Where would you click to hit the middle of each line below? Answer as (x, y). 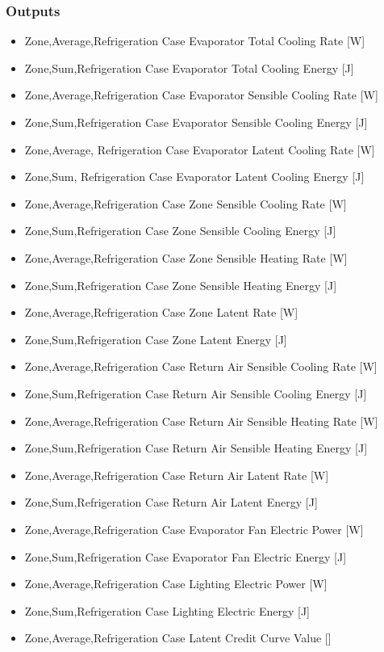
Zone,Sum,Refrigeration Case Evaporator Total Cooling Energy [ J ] (189, 67)
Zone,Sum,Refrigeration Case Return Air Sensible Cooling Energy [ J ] (196, 393)
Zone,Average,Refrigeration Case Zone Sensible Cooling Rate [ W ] (186, 203)
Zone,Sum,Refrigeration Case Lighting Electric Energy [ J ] (167, 610)
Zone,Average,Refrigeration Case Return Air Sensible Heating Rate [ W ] (201, 421)
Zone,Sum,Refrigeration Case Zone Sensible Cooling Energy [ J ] (180, 231)
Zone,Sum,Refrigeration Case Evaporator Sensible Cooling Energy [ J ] (196, 122)
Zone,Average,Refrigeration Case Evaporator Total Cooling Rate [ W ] (195, 41)
